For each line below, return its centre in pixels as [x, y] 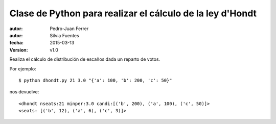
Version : [19, 50]
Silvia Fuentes [64, 35]
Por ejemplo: [23, 68]
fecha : [17, 43]
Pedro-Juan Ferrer [69, 29]
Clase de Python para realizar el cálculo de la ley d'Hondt [133, 13]
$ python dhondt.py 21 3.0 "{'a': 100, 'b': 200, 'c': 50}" [95, 80]
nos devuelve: [24, 92]
